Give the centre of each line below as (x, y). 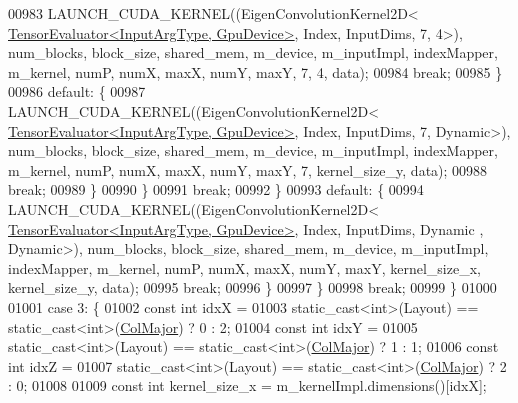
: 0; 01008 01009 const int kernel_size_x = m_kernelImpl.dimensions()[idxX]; (247, 385)
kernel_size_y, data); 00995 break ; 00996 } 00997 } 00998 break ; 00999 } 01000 (252, 287)
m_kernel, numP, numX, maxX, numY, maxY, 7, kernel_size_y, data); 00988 (248, 169)
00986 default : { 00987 (77, 91)
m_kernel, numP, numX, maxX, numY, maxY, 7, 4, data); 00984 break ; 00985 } (255, 71)
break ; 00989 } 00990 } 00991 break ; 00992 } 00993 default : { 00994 (216, 189)
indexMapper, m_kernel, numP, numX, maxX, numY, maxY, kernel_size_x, (244, 267)
